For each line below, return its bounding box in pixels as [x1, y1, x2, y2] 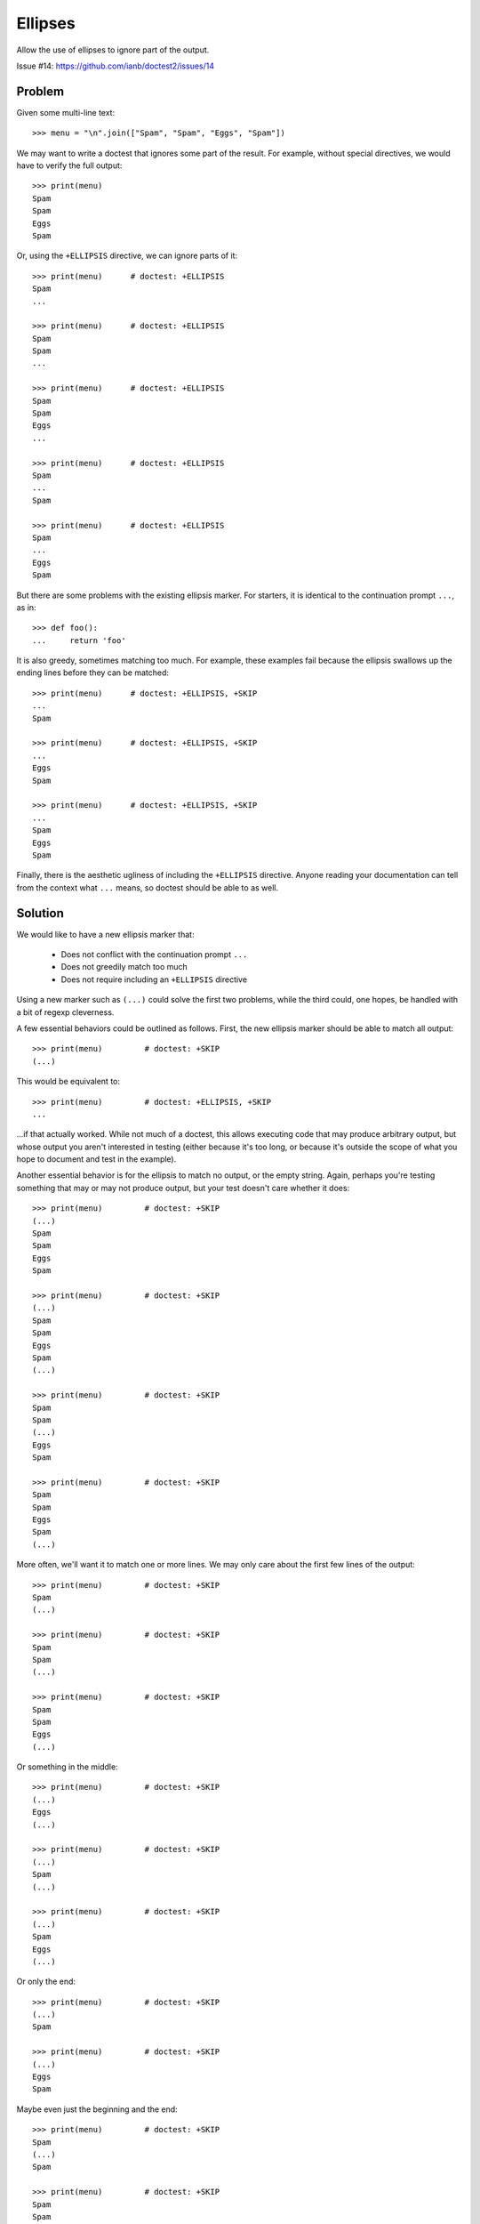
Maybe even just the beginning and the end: [16, 2104, 178, 2115]
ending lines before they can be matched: [16, 667, 169, 678]
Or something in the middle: [16, 1761, 119, 1772]
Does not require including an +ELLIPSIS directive [60, 974, 248, 985]
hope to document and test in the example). [16, 1154, 177, 1164]
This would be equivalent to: [16, 1076, 120, 1087]
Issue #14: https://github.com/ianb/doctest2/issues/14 [16, 60, 215, 71]
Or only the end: [16, 1976, 76, 1987]
